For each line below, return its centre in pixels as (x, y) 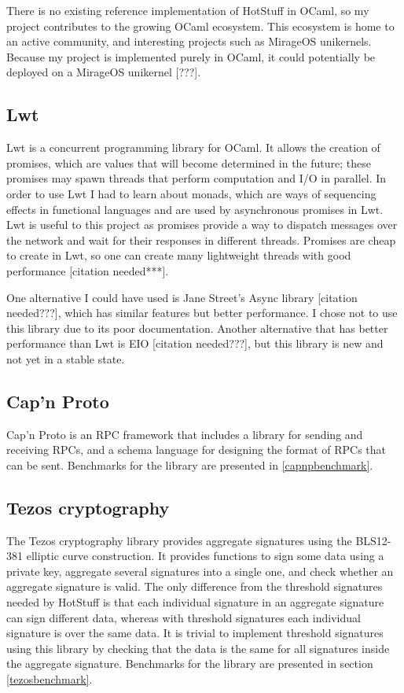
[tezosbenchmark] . (50, 679)
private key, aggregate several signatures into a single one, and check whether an (200, 571)
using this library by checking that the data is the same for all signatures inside (198, 648)
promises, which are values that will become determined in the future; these (189, 162)
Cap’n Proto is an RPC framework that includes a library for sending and (185, 434)
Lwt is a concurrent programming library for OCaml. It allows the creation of (193, 147)
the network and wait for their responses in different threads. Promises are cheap (201, 240)
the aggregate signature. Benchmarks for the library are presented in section (190, 664)
